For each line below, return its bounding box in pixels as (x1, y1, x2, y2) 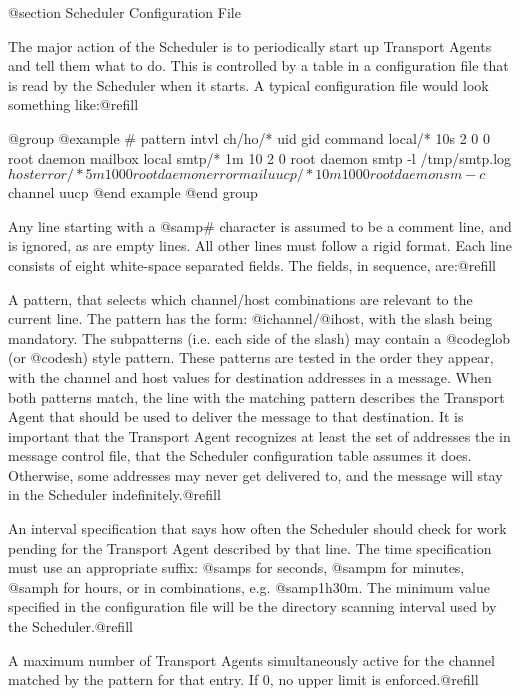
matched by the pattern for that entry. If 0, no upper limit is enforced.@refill (8, 669, 479, 690)
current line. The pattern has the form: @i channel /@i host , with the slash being (8, 308, 493, 329)
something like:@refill (8, 94, 139, 115)
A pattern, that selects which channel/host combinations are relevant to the (8, 288, 473, 309)
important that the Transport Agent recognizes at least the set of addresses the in (8, 425, 511, 446)
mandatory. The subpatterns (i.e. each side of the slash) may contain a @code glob (8, 327, 511, 348)
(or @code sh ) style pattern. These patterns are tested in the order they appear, (8, 347, 494, 368)
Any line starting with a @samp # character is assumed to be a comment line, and (8, 215, 512, 236)
